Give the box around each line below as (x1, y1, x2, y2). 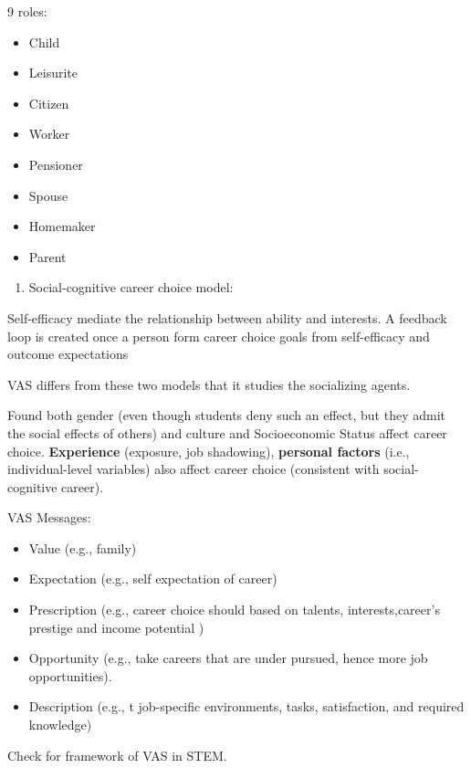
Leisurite (28, 63, 78, 82)
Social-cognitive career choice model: (28, 278, 234, 297)
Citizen (28, 93, 69, 112)
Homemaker (28, 216, 96, 236)
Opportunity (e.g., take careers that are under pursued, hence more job (28, 648, 428, 668)
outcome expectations (7, 344, 129, 363)
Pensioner (28, 154, 83, 174)
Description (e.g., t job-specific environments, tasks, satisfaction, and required (28, 697, 465, 716)
